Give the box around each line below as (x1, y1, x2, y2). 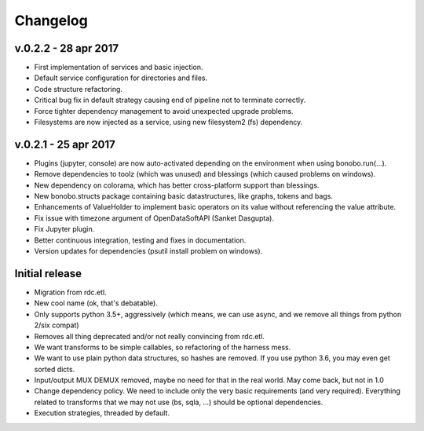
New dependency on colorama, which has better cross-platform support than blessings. (34, 181, 320, 190)
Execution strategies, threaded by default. (34, 408, 170, 418)
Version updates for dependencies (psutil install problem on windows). (34, 247, 263, 256)
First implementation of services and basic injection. (34, 63, 203, 72)
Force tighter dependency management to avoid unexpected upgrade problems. (34, 106, 294, 115)
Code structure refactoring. (34, 84, 123, 93)
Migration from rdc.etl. (34, 287, 107, 297)
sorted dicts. (34, 364, 75, 374)
